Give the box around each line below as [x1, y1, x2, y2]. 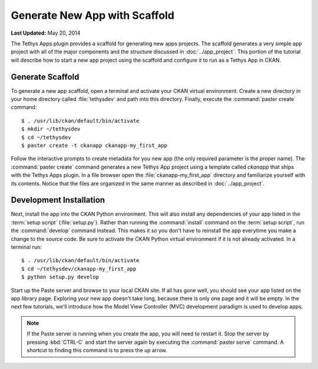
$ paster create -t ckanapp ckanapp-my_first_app [21, 142, 168, 149]
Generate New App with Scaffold [11, 9, 175, 22]
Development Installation [11, 195, 105, 205]
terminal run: [11, 244, 42, 250]
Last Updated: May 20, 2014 [11, 29, 81, 36]
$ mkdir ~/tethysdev [21, 126, 81, 132]
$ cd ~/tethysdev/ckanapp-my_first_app [21, 265, 137, 272]
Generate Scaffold [11, 72, 79, 82]
